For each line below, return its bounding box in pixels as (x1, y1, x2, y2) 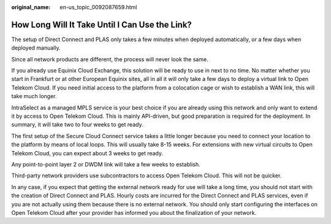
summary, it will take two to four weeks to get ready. (11, 121, 143, 128)
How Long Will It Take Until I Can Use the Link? (11, 19, 192, 30)
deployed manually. (11, 44, 61, 52)
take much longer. (11, 93, 57, 100)
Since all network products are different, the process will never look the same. (11, 55, 208, 63)
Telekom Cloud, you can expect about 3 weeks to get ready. (11, 149, 164, 156)
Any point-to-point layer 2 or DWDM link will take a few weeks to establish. (11, 160, 200, 168)
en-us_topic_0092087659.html (59, 4, 137, 10)
